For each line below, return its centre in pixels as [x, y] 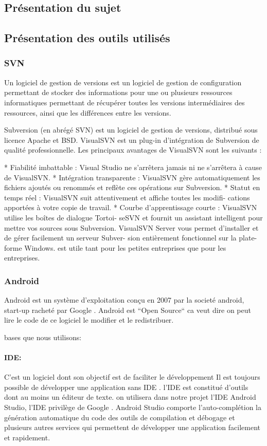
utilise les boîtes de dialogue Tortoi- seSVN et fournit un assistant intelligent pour [133, 217]
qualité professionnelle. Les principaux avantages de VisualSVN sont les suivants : [133, 150]
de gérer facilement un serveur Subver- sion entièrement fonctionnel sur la [120, 238]
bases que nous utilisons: [43, 337]
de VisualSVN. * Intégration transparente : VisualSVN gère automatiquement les [132, 177]
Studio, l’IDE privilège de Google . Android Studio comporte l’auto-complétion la [133, 407]
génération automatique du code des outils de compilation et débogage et [120, 417]
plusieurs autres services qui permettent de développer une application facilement [132, 427]
